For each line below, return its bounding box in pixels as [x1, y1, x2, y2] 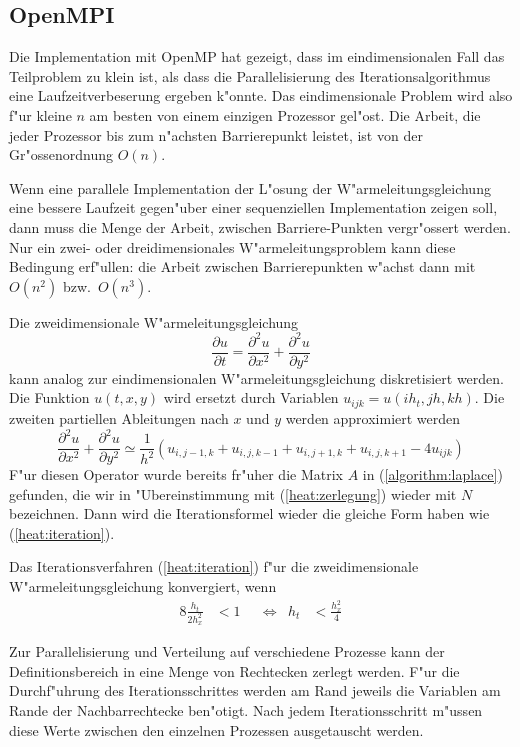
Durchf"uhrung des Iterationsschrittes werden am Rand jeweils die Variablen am [9, 680, 501, 701]
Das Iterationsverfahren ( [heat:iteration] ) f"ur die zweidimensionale [9, 556, 419, 577]
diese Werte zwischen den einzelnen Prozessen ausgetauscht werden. [9, 719, 424, 740]
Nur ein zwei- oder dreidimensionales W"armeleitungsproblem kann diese [9, 236, 456, 257]
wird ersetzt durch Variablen [163, 387, 339, 408]
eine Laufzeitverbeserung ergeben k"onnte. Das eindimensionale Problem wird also [9, 85, 513, 106]
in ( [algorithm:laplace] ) [362, 464, 503, 485]
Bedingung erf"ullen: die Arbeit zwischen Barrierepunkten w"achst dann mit [9, 256, 476, 277]
